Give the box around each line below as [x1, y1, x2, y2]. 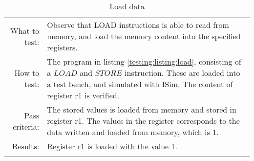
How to [14, 67, 40, 78]
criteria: [12, 120, 40, 132]
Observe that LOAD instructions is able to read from [47, 19, 229, 30]
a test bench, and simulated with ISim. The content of [47, 78, 233, 90]
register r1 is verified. [47, 90, 120, 101]
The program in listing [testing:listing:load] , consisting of [47, 56, 241, 67]
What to [10, 24, 40, 36]
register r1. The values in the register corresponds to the [47, 115, 240, 126]
